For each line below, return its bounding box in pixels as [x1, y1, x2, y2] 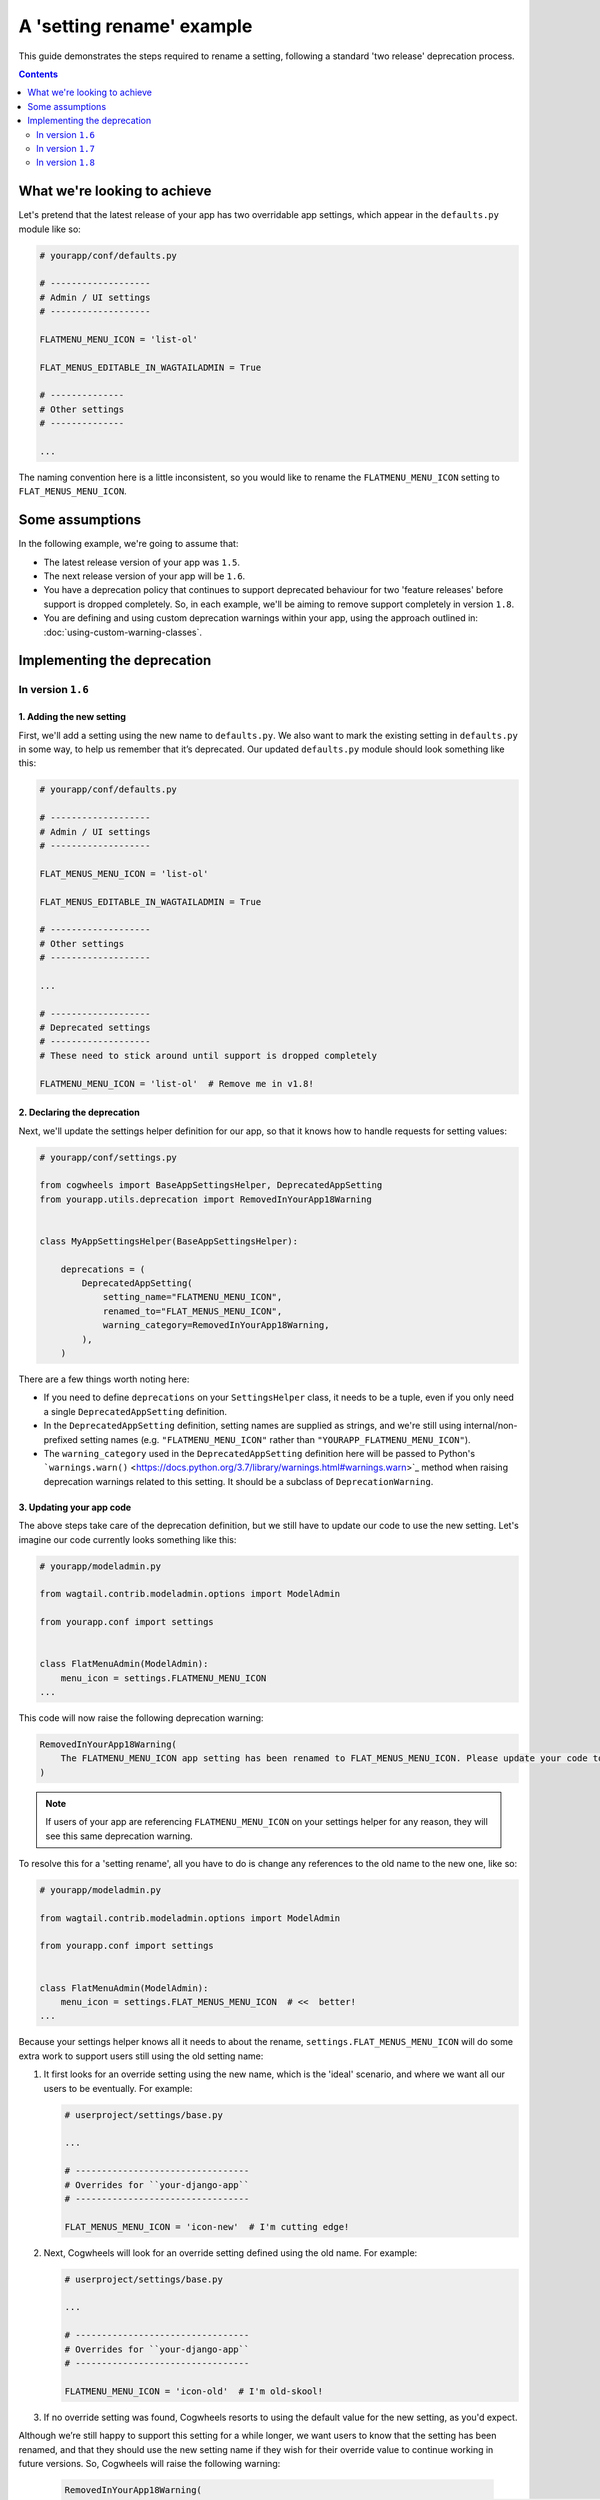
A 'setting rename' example [18, 15, 253, 37]
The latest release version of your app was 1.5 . [43, 556, 240, 568]
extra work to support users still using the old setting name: [18, 2050, 264, 2062]
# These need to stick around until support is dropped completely [39, 1050, 378, 1061]
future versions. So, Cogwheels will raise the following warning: [18, 2457, 281, 2469]
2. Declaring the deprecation [18, 1106, 140, 1119]
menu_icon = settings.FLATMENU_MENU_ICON [60, 1672, 267, 1684]
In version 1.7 [36, 142, 95, 154]
